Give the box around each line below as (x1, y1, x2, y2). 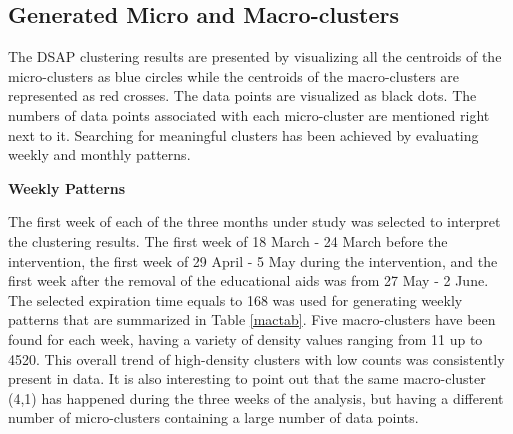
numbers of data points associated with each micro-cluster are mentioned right (8, 104, 490, 125)
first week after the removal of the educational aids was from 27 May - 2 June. (8, 270, 489, 291)
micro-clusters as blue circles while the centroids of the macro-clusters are (8, 65, 460, 86)
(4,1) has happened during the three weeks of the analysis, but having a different (8, 387, 504, 408)
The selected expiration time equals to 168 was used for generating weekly (8, 289, 463, 310)
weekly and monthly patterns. (8, 144, 191, 165)
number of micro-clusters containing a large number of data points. (8, 407, 419, 428)
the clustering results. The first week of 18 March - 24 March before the (8, 230, 448, 251)
